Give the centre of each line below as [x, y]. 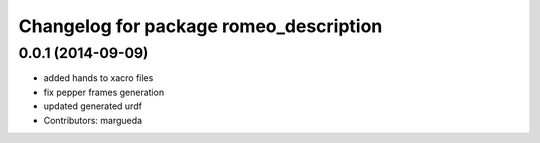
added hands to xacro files [98, 78]
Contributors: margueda [93, 120]
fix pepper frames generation [104, 92]
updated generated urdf [92, 106]
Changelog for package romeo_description [200, 26]
